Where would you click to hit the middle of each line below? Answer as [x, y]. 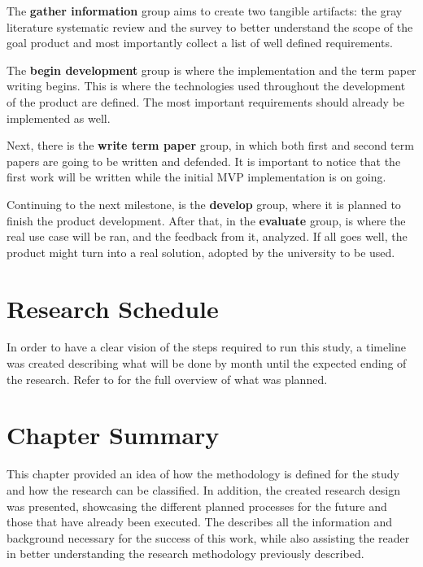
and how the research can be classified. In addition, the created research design [203, 489]
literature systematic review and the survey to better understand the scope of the [210, 26]
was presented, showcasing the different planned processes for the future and [197, 506]
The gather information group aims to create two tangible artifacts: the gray [205, 11]
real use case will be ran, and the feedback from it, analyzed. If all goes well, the [207, 236]
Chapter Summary [113, 435]
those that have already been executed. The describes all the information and [200, 522]
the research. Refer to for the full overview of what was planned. [167, 379]
